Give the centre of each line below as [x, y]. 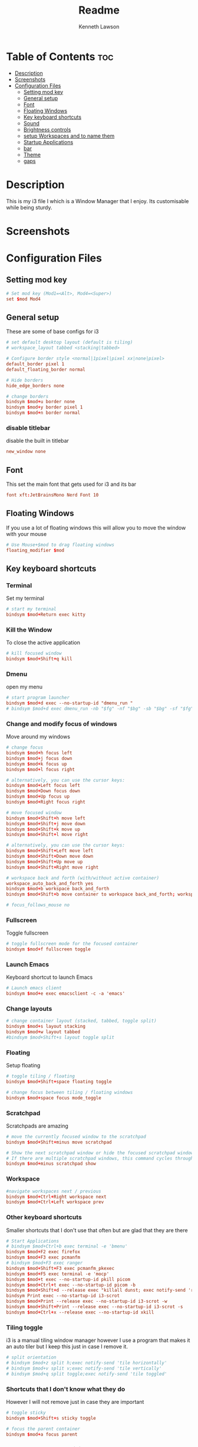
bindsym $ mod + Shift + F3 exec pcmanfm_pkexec [60, 1268]
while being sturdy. [29, 207]
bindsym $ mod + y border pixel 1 [44, 407]
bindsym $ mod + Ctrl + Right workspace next [57, 1197]
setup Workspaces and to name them [69, 136]
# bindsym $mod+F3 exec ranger [44, 1263]
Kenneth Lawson [99, 27]
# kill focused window [34, 654]
